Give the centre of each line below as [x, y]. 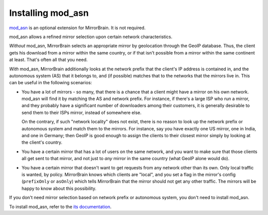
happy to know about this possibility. [59, 188]
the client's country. [42, 142]
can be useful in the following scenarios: [51, 83]
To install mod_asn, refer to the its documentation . [60, 207]
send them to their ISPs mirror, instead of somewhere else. [81, 112]
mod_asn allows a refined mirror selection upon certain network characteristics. [91, 37]
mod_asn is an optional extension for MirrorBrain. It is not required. [77, 28]
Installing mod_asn [49, 13]
